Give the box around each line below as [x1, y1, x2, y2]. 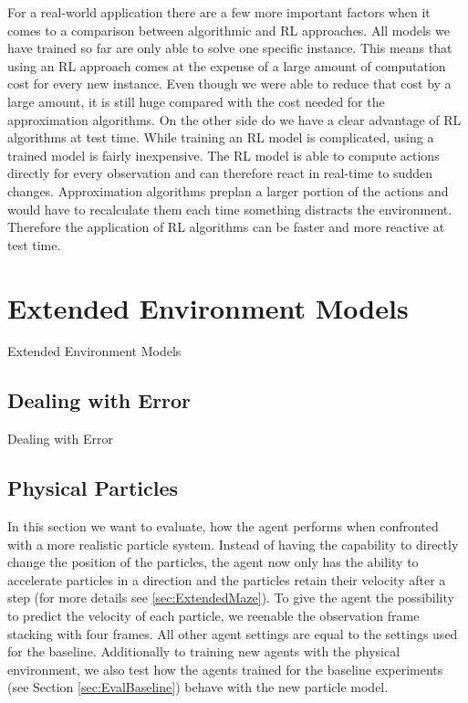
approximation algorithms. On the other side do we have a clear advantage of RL [7, 110, 462, 129]
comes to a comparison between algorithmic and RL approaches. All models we [7, 20, 450, 39]
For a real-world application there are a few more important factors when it [7, 3, 431, 21]
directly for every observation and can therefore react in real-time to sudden [7, 163, 432, 183]
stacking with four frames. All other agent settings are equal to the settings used [7, 624, 458, 643]
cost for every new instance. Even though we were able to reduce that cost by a [7, 74, 452, 93]
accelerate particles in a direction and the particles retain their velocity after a [7, 570, 446, 589]
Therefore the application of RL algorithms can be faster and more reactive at [7, 217, 445, 236]
